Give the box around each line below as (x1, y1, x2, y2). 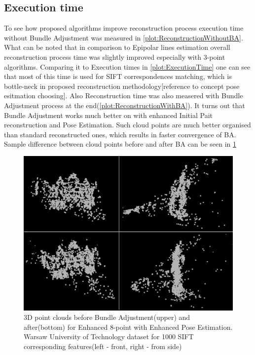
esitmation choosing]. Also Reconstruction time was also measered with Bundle (4, 90, 243, 101)
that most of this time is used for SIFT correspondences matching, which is (4, 71, 232, 81)
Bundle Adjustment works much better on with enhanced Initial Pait (4, 110, 213, 120)
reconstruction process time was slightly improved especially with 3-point (4, 51, 225, 62)
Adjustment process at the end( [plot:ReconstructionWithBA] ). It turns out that (4, 100, 245, 110)
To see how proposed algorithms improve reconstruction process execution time (4, 23, 244, 33)
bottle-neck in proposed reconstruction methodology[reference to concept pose (4, 80, 240, 91)
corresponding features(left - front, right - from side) (24, 341, 182, 351)
